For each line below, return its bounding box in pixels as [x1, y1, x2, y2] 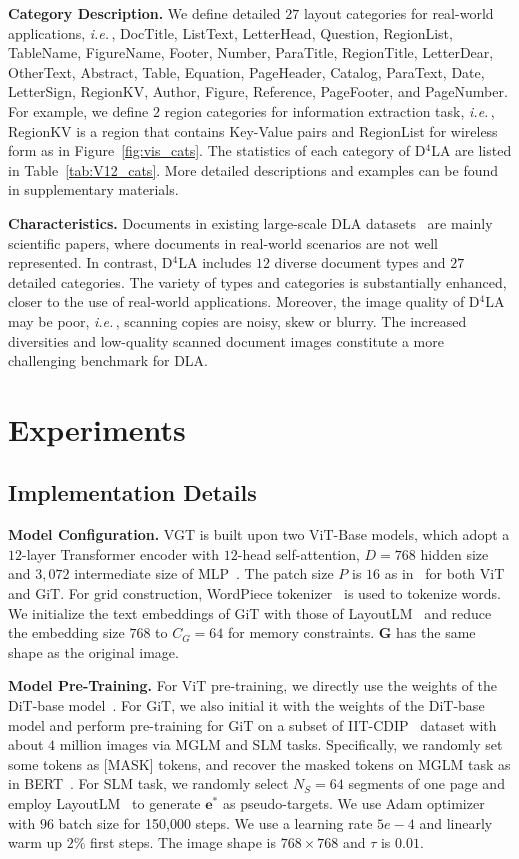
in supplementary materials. [8, 179, 179, 200]
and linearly [419, 812, 493, 833]
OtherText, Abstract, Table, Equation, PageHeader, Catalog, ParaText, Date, [8, 61, 485, 82]
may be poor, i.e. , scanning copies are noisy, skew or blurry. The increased [8, 310, 467, 331]
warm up [8, 832, 63, 853]
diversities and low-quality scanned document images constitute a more [8, 330, 444, 351]
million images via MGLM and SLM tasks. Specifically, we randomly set [59, 734, 503, 755]
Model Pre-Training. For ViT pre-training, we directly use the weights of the [8, 675, 498, 696]
